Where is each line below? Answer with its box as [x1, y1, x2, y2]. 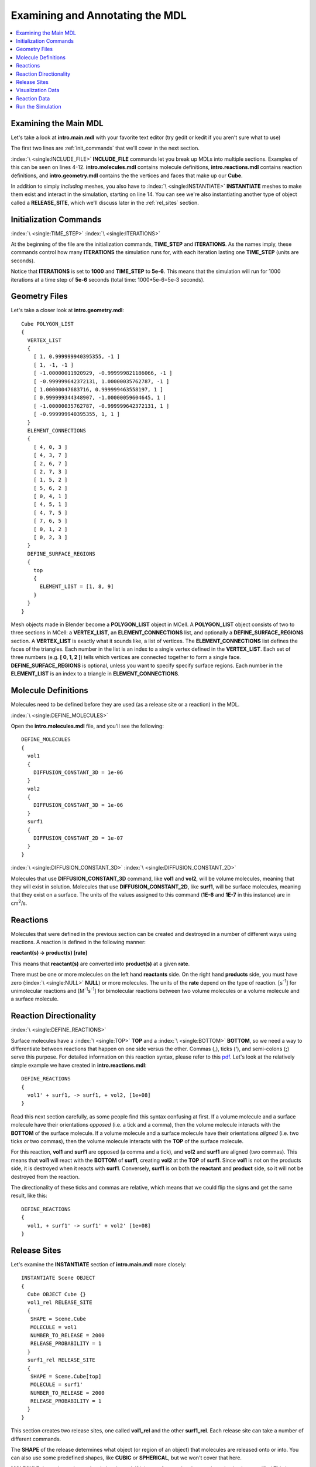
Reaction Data [16, 94, 50, 102]
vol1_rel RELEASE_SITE [27, 1299, 92, 1306]
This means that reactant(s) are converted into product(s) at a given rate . [11, 960, 190, 967]
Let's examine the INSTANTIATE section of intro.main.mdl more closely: [11, 1260, 187, 1267]
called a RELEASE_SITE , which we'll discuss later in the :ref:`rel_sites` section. [11, 199, 199, 206]
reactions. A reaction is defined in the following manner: [11, 939, 146, 946]
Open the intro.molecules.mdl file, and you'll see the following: [11, 722, 164, 729]
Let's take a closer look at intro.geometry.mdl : [11, 307, 124, 314]
